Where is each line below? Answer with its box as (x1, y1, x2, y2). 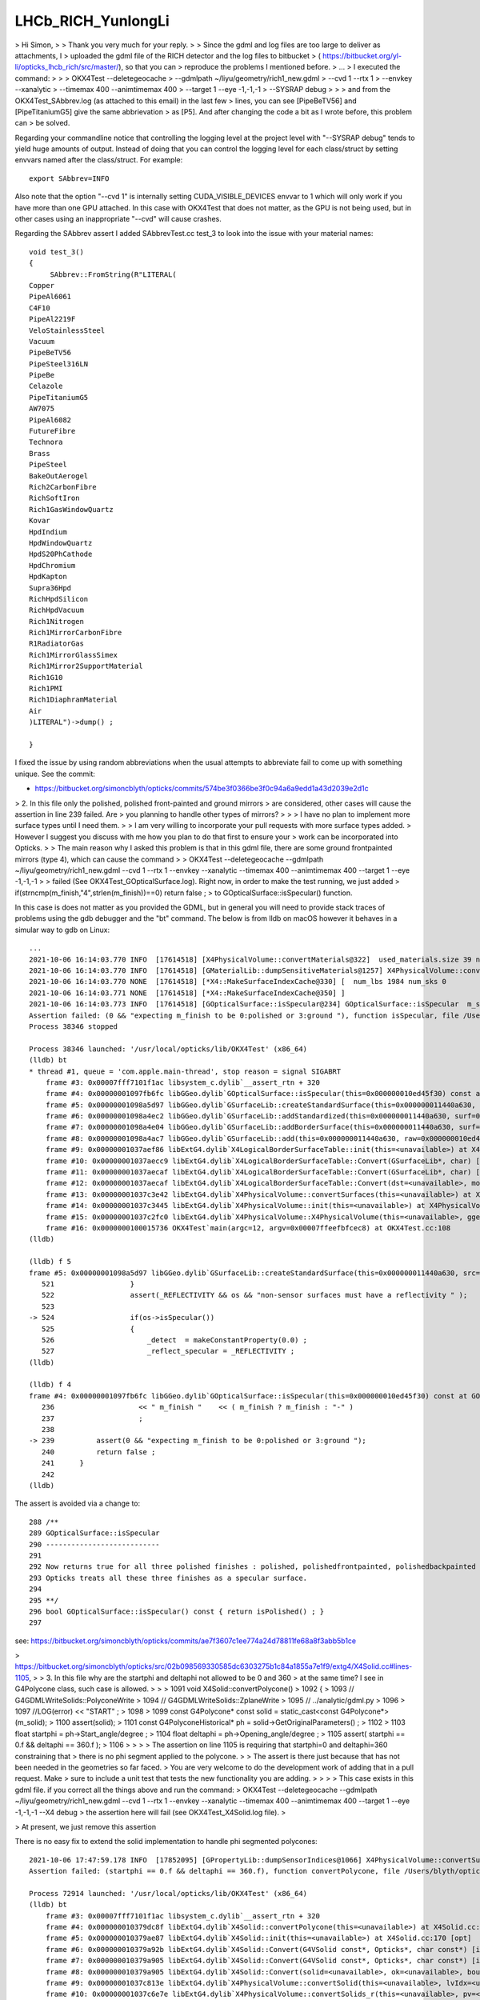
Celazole (29, 382, 63, 391)
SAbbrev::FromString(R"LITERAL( (50, 270, 178, 279)
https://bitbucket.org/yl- (322, 50, 402, 60)
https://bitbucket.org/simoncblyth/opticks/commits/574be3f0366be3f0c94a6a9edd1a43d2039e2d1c (34, 784, 369, 794)
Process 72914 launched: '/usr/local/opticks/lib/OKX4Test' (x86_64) (29, 1889, 308, 1898)
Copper (29, 281, 55, 290)
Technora (29, 438, 63, 447)
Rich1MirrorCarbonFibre (29, 628, 122, 638)
